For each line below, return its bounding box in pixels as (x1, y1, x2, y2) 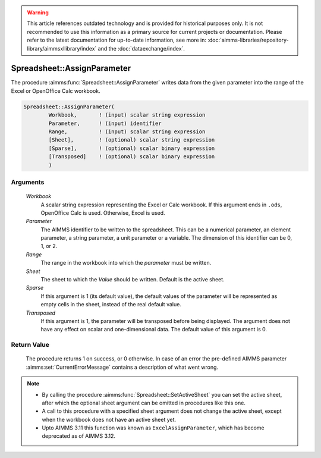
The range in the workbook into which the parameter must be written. (40, 259, 212, 266)
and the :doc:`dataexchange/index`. (97, 45, 185, 52)
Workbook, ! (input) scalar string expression (48, 112, 206, 118)
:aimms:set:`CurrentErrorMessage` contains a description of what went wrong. (26, 363, 219, 371)
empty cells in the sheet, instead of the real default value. (40, 301, 181, 308)
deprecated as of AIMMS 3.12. (42, 432, 116, 440)
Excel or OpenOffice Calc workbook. (11, 87, 100, 95)
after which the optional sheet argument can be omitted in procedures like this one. (42, 399, 246, 406)
